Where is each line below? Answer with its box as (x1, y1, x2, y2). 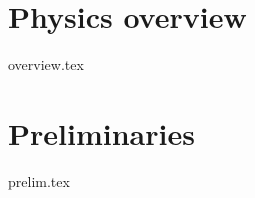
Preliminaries (8, 112, 195, 153)
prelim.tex (8, 170, 70, 191)
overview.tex (8, 54, 84, 75)
